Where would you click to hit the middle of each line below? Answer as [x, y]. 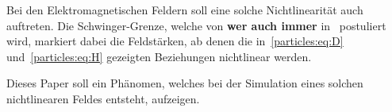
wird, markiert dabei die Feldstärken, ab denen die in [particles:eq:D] [175, 41]
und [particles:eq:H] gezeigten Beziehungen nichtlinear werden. [159, 56]
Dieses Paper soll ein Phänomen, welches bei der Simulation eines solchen [185, 83]
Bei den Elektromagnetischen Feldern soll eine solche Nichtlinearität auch [185, 10]
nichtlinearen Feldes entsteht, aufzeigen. [103, 98]
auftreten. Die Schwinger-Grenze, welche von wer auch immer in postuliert [196, 25]
